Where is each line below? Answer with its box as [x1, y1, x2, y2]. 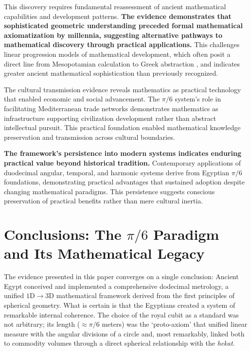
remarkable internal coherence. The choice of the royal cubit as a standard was [4, 309, 239, 319]
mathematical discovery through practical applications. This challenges [4, 39, 240, 50]
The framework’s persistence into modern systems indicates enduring [4, 148, 241, 158]
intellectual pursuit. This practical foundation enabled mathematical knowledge [4, 122, 241, 133]
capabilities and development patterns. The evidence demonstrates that [4, 11, 232, 21]
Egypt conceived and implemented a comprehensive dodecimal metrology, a [4, 281, 229, 291]
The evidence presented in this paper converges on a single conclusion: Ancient [4, 271, 239, 282]
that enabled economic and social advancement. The [4, 94, 160, 104]
